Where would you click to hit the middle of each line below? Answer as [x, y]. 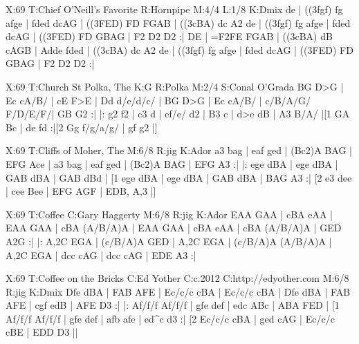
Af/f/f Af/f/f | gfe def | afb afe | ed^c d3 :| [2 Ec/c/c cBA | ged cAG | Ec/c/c [170, 318]
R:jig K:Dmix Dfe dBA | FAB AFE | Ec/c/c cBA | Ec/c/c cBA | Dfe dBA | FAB [178, 291]
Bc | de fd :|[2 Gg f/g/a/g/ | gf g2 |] [82, 127]
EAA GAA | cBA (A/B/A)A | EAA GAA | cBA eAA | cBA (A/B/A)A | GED [174, 228]
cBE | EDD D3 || [42, 332]
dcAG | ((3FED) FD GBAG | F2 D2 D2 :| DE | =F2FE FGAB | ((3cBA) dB [169, 36]
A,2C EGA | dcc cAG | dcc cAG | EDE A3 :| [101, 255]
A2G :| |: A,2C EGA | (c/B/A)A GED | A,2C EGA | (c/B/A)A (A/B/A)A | [169, 241]
